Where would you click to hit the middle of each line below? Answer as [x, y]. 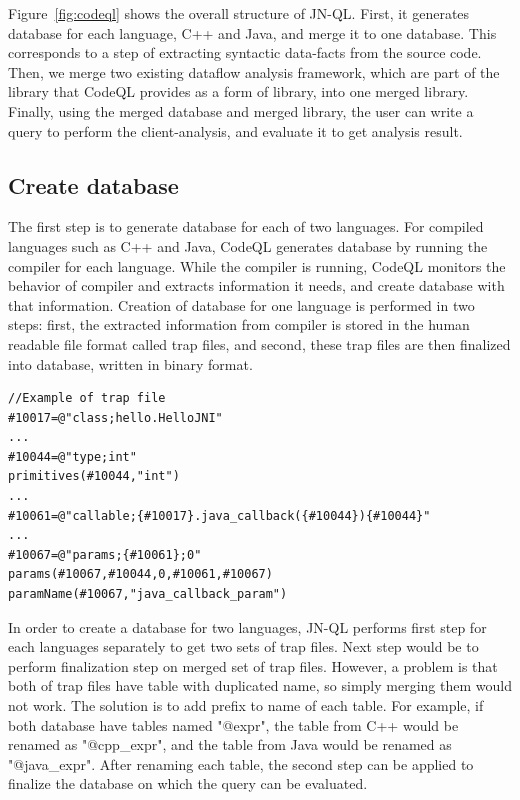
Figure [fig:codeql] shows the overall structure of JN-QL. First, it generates [239, 13]
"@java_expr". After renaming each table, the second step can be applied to [241, 763]
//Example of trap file [87, 398]
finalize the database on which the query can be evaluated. [188, 783]
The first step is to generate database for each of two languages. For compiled [246, 226]
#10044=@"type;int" [72, 456]
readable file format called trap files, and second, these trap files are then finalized [259, 343]
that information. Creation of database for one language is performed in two [241, 304]
